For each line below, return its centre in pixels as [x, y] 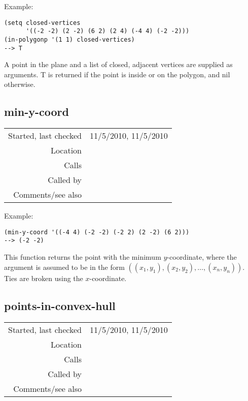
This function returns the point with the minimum [83, 257]
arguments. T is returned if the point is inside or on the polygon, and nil [117, 74]
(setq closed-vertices [42, 23]
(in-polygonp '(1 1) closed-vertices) [69, 39]
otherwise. [20, 84]
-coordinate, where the [202, 257]
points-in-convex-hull [60, 305]
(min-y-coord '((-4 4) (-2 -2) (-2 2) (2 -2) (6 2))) [97, 232]
